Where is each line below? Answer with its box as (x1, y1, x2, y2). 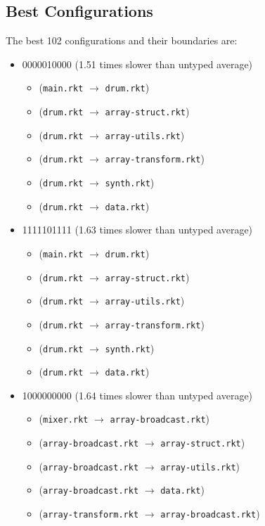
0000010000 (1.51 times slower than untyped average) (22, 56, 253, 71)
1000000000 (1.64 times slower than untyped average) (22, 387, 253, 402)
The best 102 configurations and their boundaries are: (6, 33, 238, 48)
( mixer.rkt (39, 411, 89, 426)
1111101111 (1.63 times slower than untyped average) (22, 222, 253, 237)
